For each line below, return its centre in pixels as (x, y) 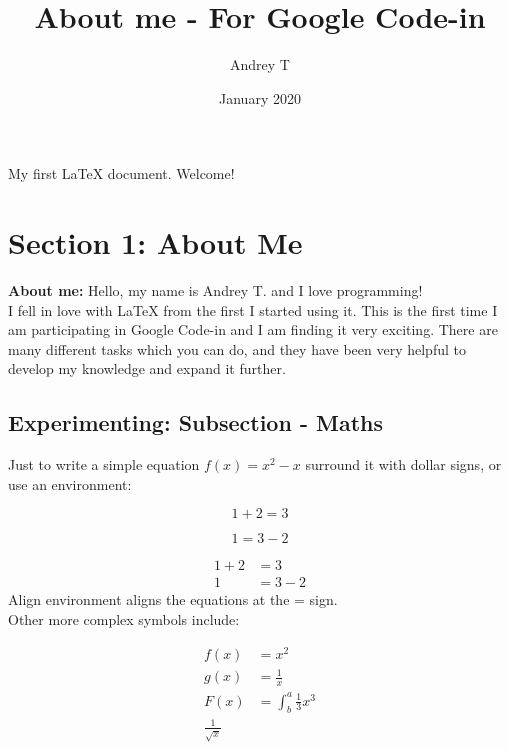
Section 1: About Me (155, 242)
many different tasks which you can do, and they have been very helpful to (237, 348)
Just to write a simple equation (104, 464)
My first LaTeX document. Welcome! (121, 173)
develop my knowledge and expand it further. (147, 368)
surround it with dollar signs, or (403, 464)
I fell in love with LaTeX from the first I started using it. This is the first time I (253, 309)
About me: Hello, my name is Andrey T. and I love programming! (215, 290)
